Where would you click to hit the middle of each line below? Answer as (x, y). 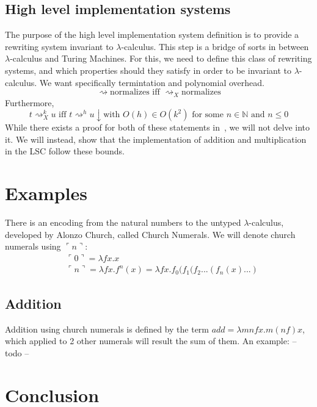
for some (208, 115)
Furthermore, (30, 102)
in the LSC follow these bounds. (65, 151)
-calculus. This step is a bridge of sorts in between (215, 46)
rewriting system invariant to (59, 46)
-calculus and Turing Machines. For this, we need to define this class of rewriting (161, 58)
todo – (17, 352)
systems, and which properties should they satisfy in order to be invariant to (148, 70)
